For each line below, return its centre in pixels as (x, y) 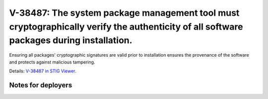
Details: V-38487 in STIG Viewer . (43, 71)
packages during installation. (71, 41)
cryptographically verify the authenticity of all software (126, 27)
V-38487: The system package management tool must (124, 13)
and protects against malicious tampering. (52, 62)
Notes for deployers (41, 85)
